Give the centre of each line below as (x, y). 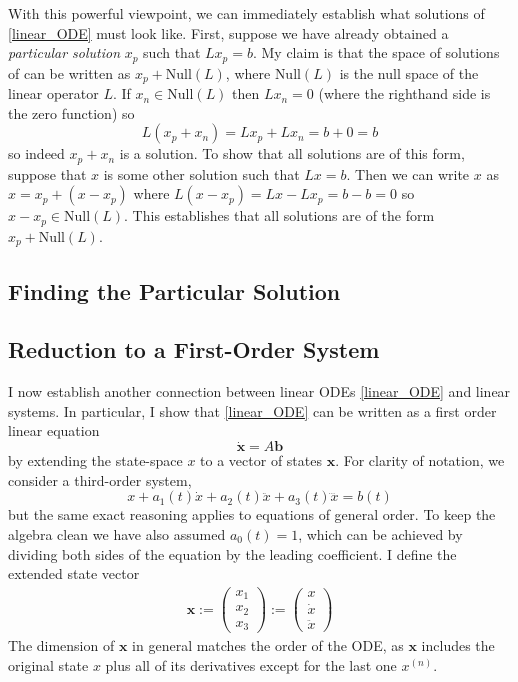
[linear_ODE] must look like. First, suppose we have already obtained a (228, 32)
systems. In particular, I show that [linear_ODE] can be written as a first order (252, 410)
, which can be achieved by (380, 534)
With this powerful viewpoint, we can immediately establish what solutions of (246, 13)
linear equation (54, 430)
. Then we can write (408, 173)
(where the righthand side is (404, 93)
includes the (458, 645)
